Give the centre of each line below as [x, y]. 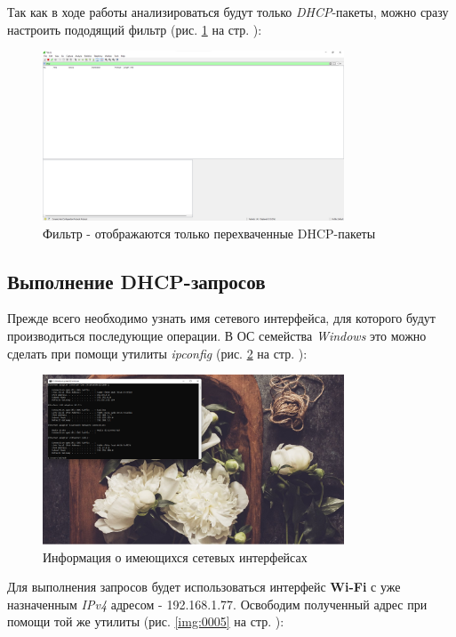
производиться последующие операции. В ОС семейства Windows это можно [217, 335]
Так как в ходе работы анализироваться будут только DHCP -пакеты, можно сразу [228, 12]
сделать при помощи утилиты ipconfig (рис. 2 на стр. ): [157, 353]
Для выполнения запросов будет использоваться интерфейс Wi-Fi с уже [204, 587]
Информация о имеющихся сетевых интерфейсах [175, 556]
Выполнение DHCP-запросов [136, 281]
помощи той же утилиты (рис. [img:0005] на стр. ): [146, 621]
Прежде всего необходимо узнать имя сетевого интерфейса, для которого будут [221, 318]
